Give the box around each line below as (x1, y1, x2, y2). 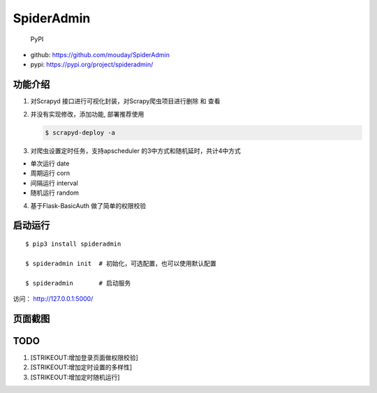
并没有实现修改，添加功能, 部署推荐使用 (30, 110, 145, 118)
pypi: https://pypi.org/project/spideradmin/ (30, 60, 154, 69)
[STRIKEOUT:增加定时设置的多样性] (30, 363, 133, 371)
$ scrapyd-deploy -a (45, 128, 115, 136)
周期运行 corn (30, 169, 71, 177)
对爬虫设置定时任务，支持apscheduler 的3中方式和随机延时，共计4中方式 (30, 147, 241, 155)
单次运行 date (30, 159, 70, 168)
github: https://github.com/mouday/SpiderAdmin (30, 50, 170, 59)
